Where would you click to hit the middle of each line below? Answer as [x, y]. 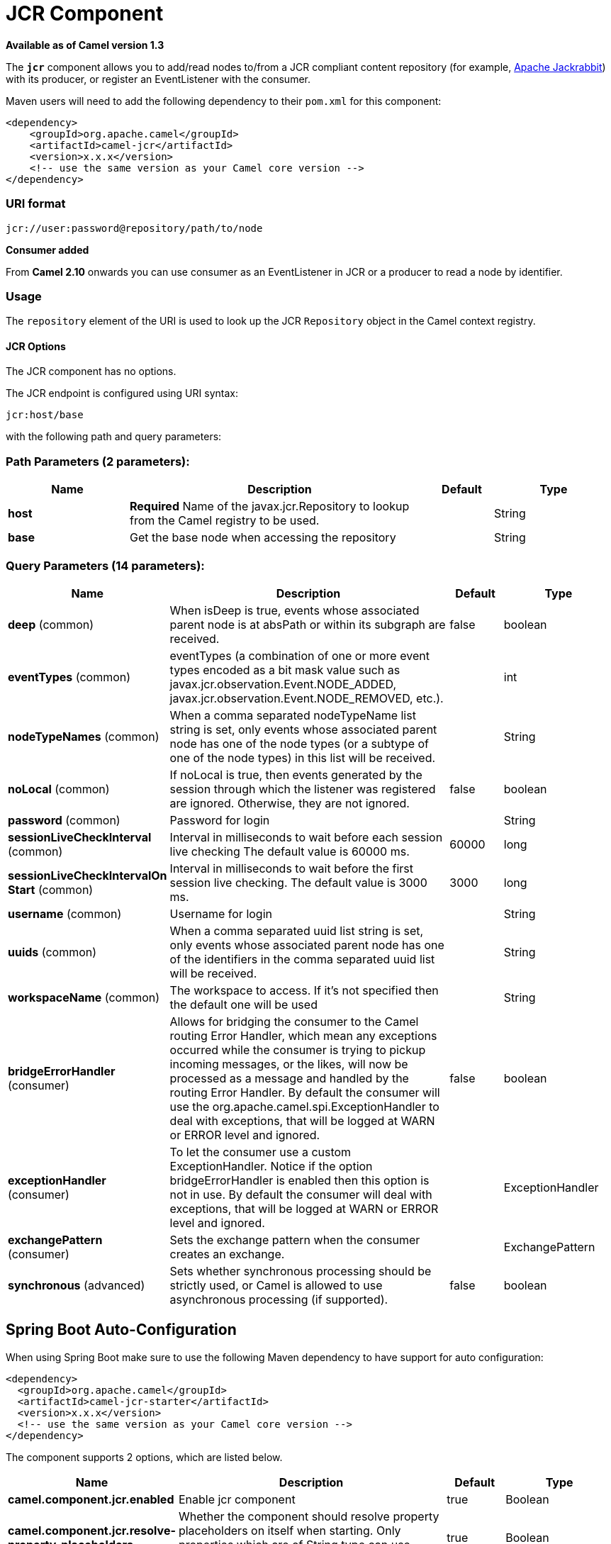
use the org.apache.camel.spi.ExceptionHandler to [304, 1106]
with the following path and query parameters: [114, 437]
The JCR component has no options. [91, 371]
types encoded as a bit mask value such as [285, 670]
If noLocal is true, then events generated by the [296, 774]
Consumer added [47, 250]
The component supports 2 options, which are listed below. [144, 1457]
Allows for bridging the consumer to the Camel [294, 1021]
